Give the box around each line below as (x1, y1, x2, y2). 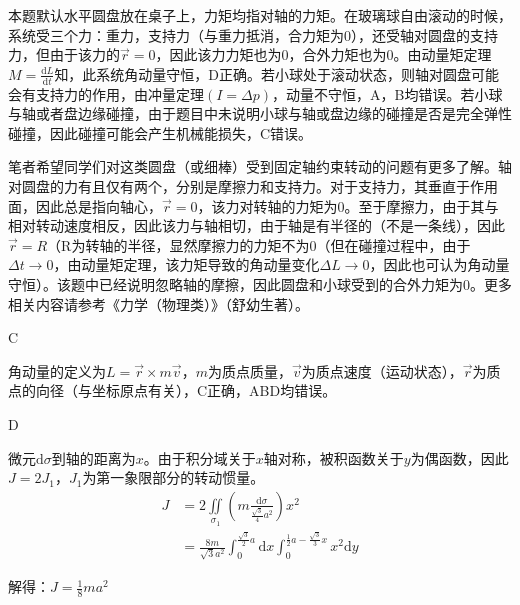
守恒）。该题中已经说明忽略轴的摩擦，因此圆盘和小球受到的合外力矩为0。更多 (8, 273, 512, 294)
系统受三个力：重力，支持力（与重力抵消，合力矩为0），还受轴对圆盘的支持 (8, 24, 498, 45)
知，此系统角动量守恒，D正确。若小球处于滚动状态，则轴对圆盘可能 (54, 63, 500, 84)
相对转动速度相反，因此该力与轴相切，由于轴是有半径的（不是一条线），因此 (8, 215, 505, 236)
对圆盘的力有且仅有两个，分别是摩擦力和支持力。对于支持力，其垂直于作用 (8, 175, 498, 196)
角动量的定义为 (8, 360, 106, 381)
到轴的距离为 (51, 447, 136, 468)
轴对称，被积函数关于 (263, 447, 404, 468)
